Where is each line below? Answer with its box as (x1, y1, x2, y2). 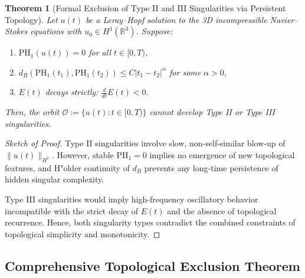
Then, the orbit (5, 106, 60, 118)
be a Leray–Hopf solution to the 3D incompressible (86, 13, 267, 25)
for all (88, 46, 111, 58)
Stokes (5, 25, 28, 37)
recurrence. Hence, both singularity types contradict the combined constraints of (5, 216, 296, 228)
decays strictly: (45, 86, 99, 98)
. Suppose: (136, 25, 173, 37)
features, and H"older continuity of (5, 161, 130, 174)
